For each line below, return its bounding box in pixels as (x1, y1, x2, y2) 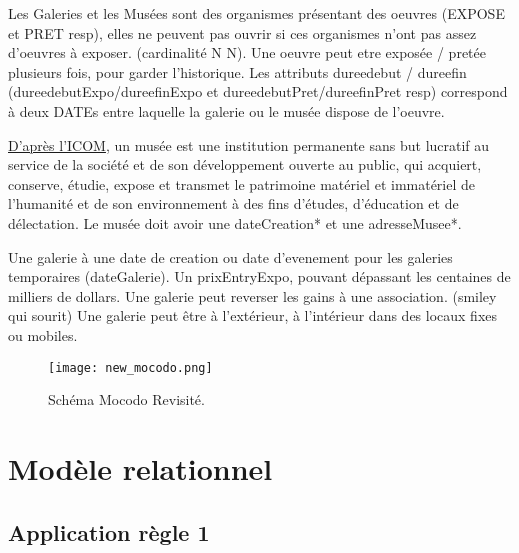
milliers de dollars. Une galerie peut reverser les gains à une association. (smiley (8, 285, 497, 306)
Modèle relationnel (8, 447, 273, 488)
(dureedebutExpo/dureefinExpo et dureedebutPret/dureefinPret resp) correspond (8, 81, 508, 102)
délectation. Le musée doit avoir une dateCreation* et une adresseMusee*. (8, 212, 462, 233)
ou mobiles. (8, 324, 78, 345)
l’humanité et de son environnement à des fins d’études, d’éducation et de (8, 193, 459, 214)
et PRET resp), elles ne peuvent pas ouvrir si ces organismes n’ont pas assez (8, 22, 477, 43)
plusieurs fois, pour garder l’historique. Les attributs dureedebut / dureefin (8, 61, 467, 82)
